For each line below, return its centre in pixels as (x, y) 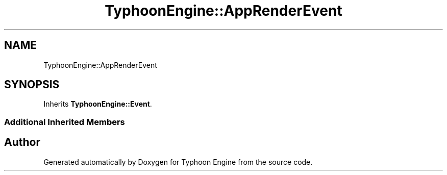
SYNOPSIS (32, 85)
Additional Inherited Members (65, 122)
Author (22, 142)
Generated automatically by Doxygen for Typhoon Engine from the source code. (178, 162)
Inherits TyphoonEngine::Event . (98, 104)
